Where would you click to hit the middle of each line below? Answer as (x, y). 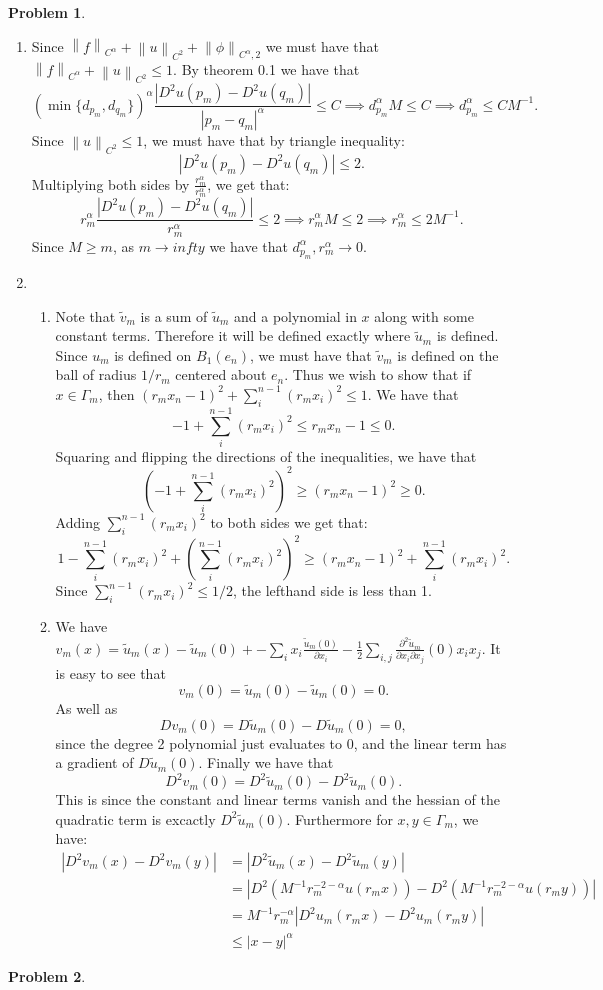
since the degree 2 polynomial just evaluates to (199, 742)
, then (116, 393)
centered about (221, 374)
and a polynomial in (295, 315)
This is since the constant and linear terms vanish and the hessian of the (277, 799)
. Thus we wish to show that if (378, 374)
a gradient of (94, 762)
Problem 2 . (47, 975)
